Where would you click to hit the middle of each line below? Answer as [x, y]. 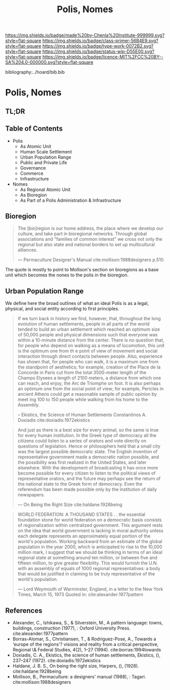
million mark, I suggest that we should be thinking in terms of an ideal [90, 552]
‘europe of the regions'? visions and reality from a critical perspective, [86, 644]
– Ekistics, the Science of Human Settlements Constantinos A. [82, 415]
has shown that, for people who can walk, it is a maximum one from [88, 362]
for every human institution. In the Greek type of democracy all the [87, 435]
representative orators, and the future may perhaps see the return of [89, 479]
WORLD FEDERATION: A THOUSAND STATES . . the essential [81, 515]
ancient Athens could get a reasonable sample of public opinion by [87, 394]
